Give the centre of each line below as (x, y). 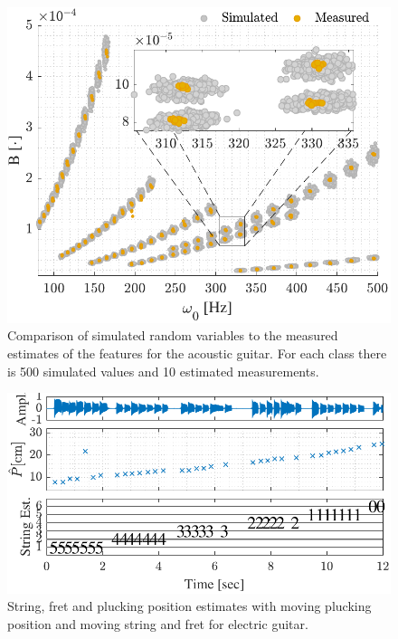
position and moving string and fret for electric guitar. (158, 623)
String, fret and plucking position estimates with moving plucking (190, 606)
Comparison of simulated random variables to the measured (173, 335)
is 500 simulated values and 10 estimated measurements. (163, 371)
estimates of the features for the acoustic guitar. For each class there (197, 353)
